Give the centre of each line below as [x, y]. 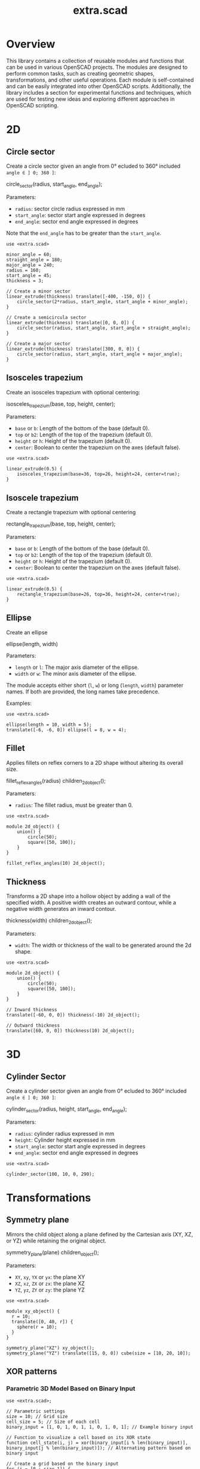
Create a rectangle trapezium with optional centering [71, 512]
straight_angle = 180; [34, 260]
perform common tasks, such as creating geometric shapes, [81, 73]
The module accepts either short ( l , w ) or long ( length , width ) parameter [95, 685]
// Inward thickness [32, 1010]
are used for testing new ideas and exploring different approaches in [90, 99]
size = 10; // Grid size [37, 1417]
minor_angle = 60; [29, 254]
